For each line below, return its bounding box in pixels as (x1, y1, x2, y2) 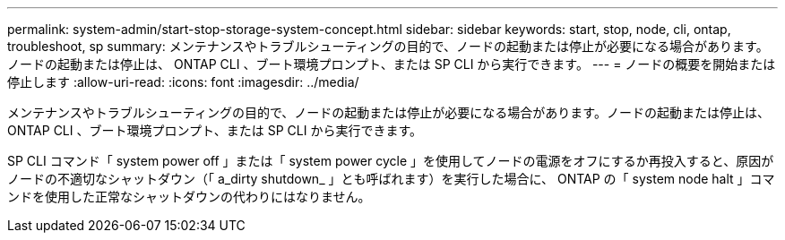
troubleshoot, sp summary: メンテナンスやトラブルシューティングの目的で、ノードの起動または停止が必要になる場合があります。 (7, 39, 769, 54)
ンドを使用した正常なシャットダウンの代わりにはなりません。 (7, 189, 371, 204)
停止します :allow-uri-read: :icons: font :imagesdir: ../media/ (7, 74, 359, 90)
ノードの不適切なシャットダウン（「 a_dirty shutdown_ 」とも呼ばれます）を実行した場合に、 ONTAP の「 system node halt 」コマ (7, 171, 775, 186)
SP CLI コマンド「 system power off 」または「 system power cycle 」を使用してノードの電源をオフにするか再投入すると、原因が (7, 153, 774, 168)
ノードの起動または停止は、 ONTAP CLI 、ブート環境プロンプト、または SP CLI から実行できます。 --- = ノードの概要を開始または (7, 56, 776, 72)
